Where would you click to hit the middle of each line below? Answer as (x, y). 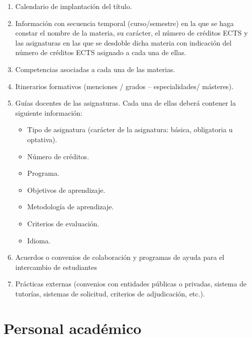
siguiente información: (49, 112)
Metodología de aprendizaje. (70, 207)
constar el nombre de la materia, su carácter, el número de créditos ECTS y (131, 33)
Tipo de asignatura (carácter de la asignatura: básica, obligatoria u (130, 129)
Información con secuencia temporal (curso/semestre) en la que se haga (124, 23)
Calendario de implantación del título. (73, 6)
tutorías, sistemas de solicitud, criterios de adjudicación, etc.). (110, 293)
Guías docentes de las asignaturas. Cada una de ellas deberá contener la (125, 103)
